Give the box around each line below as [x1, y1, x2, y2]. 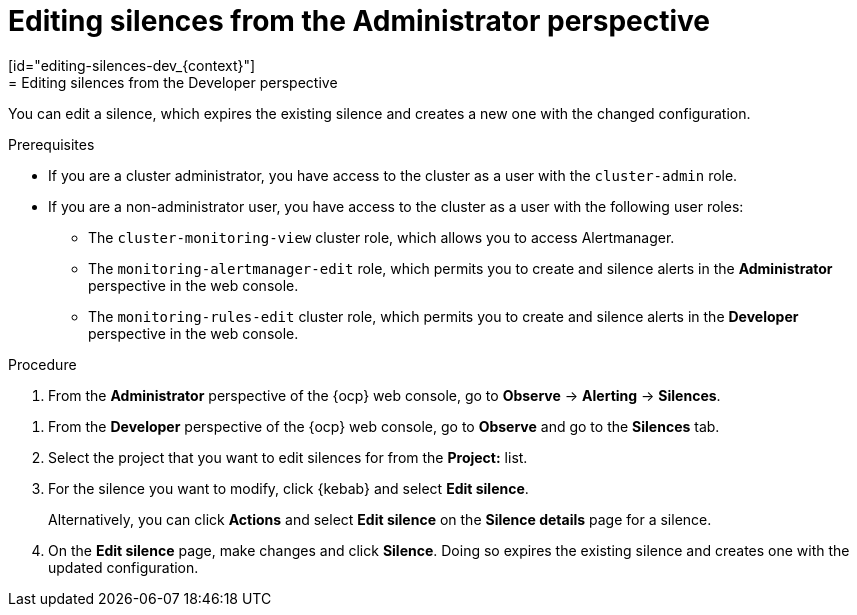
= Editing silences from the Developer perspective [8, 73, 338, 91]
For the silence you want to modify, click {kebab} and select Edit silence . [48, 479, 529, 497]
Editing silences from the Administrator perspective [8, 4, 711, 38]
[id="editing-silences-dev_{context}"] [8, 56, 256, 74]
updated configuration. [48, 558, 199, 576]
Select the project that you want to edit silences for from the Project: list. [48, 448, 528, 466]
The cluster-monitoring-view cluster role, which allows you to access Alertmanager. [88, 228, 675, 246]
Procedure [8, 355, 77, 373]
